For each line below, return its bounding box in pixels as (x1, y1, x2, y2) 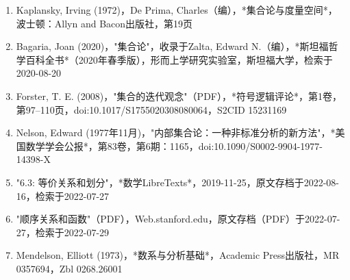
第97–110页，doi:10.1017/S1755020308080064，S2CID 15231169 (16, 102, 287, 116)
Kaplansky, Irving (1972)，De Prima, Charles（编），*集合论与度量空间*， (16, 3, 338, 16)
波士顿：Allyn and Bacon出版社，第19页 (16, 16, 193, 30)
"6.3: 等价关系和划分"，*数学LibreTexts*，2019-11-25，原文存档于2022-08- (16, 175, 340, 189)
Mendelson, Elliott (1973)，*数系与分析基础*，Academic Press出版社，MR (16, 248, 340, 262)
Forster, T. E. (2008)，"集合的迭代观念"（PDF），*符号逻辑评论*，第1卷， (16, 88, 342, 103)
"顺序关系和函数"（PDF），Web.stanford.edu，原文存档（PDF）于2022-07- (16, 212, 340, 226)
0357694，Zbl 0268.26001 (16, 261, 123, 275)
